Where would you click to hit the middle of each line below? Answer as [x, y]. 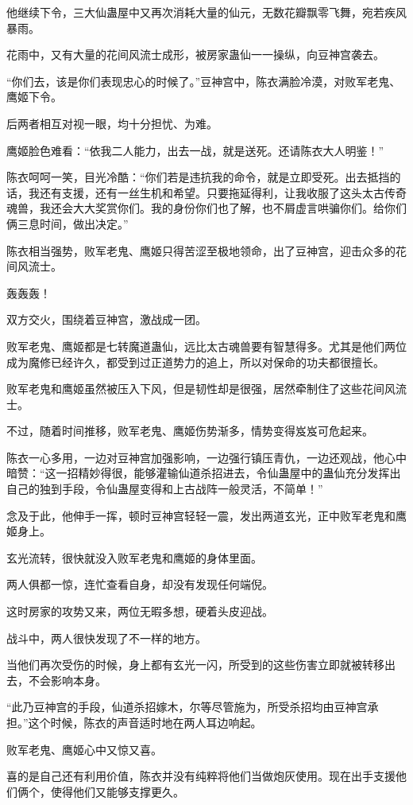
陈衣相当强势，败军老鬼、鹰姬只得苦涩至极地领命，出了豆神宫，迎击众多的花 [206, 250]
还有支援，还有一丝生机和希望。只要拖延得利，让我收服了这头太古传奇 [223, 192]
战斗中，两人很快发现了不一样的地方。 [106, 638]
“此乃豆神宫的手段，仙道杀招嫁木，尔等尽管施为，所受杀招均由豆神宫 [187, 707]
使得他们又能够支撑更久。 [117, 791]
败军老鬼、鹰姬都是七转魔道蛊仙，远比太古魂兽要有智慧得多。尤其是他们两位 [206, 346]
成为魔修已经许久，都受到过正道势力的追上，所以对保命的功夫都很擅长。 [195, 362]
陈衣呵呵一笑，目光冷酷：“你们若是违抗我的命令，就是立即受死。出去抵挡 [198, 177]
